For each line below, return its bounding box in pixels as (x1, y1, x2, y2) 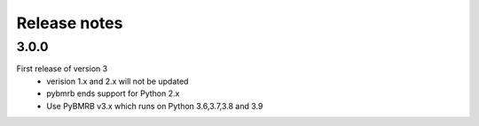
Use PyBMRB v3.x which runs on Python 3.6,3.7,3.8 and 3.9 (46, 100, 263, 111)
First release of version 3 (16, 63, 108, 74)
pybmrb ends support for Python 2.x (46, 88, 180, 99)
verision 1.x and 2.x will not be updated (46, 76, 189, 86)
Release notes (16, 13, 123, 33)
